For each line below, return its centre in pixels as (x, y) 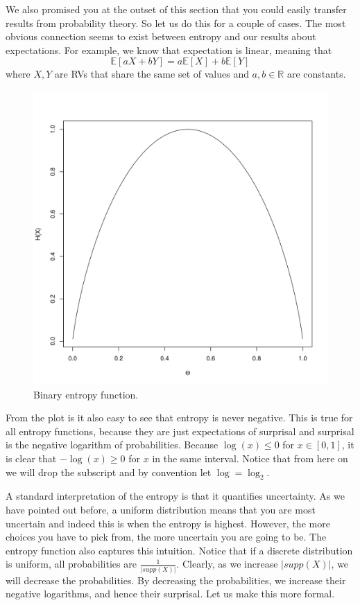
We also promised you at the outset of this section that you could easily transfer (176, 9)
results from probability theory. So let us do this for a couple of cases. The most (176, 23)
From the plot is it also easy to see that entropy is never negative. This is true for (179, 418)
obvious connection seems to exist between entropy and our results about (161, 36)
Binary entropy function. (86, 394)
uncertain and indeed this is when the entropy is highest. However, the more (168, 523)
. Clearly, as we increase (227, 564)
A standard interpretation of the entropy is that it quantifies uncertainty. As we (175, 496)
